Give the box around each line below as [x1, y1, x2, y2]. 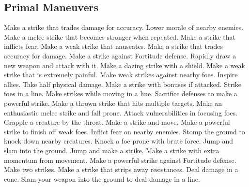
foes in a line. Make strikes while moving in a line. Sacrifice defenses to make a [4, 88, 237, 99]
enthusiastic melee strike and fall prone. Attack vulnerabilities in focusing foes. [4, 107, 238, 117]
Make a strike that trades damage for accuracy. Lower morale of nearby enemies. [4, 22, 244, 32]
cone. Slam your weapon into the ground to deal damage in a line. [4, 173, 200, 184]
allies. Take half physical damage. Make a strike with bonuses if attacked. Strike [4, 79, 242, 89]
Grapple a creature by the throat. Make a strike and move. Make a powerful [4, 117, 230, 127]
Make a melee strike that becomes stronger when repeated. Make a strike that [4, 31, 235, 42]
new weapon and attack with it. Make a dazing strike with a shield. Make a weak [4, 60, 245, 70]
